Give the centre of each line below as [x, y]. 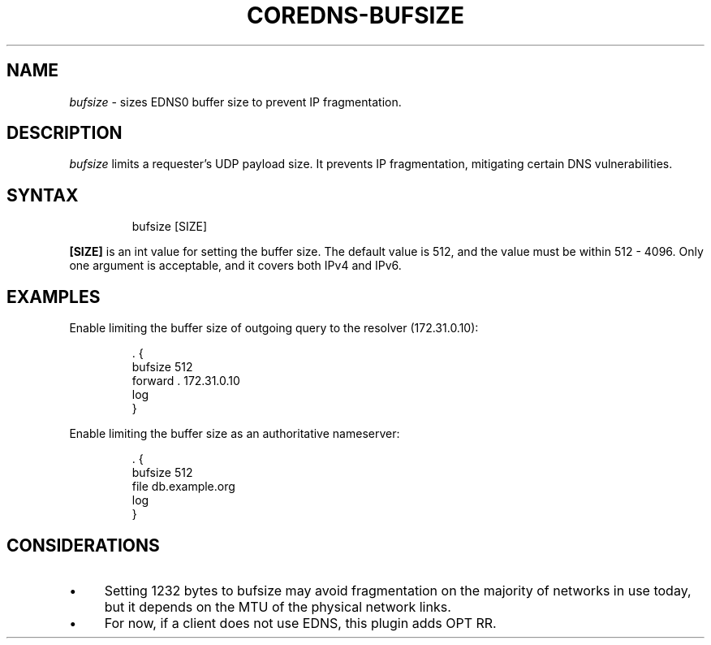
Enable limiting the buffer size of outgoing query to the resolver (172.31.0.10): [274, 328]
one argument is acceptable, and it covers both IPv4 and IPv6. [235, 266]
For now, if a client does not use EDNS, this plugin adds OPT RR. [300, 623]
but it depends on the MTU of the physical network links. [278, 606]
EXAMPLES [54, 297]
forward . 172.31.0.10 [186, 381]
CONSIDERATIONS [83, 545]
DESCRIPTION [65, 133]
